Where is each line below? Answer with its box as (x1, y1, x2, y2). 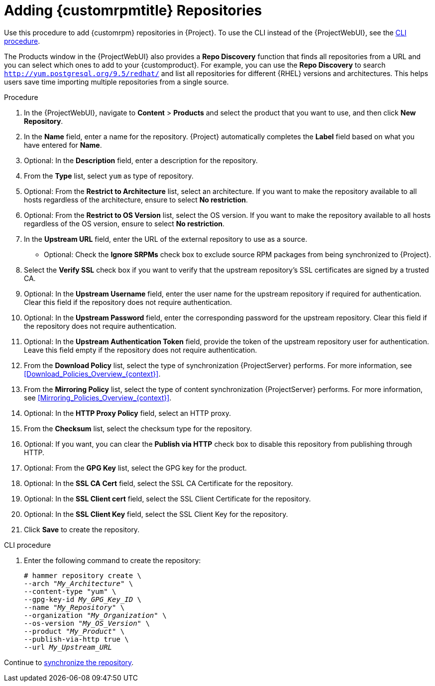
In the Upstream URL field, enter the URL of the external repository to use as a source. (24, 234, 308, 243)
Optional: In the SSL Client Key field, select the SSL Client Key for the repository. (24, 509, 288, 518)
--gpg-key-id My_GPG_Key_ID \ (24, 595, 142, 603)
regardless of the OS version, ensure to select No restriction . (24, 219, 225, 228)
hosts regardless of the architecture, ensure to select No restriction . (24, 195, 248, 204)
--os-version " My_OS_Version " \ (24, 619, 150, 627)
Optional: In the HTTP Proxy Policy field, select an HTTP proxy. (24, 408, 231, 417)
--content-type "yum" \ (24, 587, 116, 595)
